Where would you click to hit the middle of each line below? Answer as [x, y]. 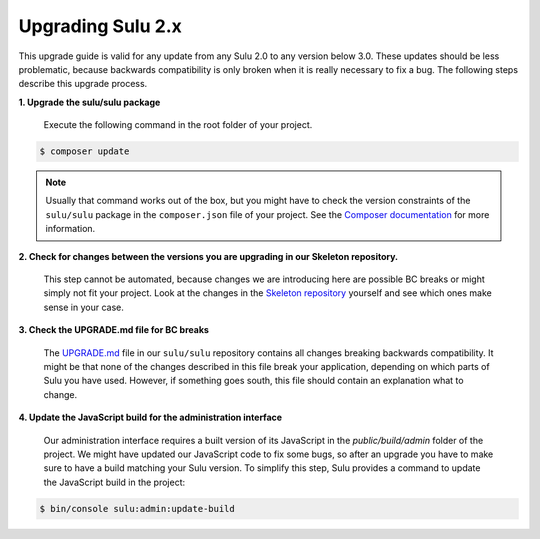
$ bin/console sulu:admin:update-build [137, 508]
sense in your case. [83, 307]
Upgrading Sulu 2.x [100, 26]
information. [70, 229]
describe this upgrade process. [83, 84]
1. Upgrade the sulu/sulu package [89, 102]
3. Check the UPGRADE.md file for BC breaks [114, 330]
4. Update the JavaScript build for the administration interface [150, 417]
